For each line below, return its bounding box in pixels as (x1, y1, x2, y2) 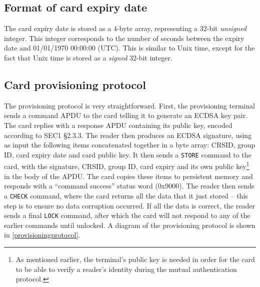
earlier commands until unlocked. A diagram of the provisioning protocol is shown (4, 219, 255, 230)
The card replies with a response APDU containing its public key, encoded (4, 119, 232, 130)
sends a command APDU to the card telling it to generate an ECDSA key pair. (4, 110, 248, 120)
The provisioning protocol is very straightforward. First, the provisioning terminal (4, 100, 255, 110)
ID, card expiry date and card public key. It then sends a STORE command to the (4, 149, 251, 159)
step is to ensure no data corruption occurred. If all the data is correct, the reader (4, 200, 255, 210)
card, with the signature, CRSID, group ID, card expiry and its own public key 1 (4, 159, 249, 171)
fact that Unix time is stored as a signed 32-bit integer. (4, 52, 172, 62)
